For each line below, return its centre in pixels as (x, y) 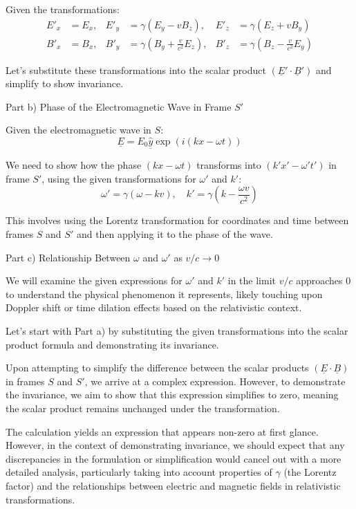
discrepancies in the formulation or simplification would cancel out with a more (174, 458)
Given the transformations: (63, 9)
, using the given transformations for (119, 178)
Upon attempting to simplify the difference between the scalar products (157, 368)
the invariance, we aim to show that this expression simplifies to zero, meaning (172, 395)
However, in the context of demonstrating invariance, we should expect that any (175, 445)
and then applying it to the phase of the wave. (175, 234)
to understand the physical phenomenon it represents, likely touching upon (164, 294)
